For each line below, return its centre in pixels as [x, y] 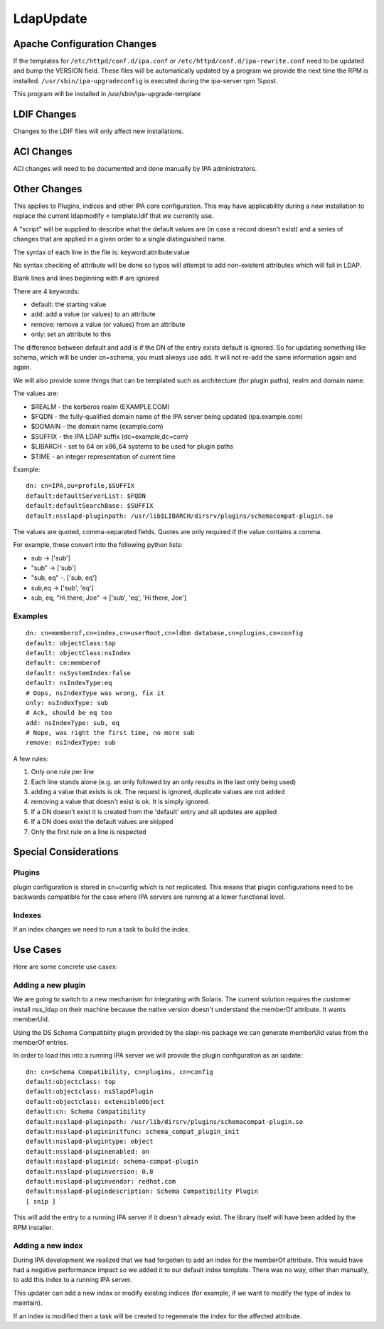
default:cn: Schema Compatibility [86, 1112]
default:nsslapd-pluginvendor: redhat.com [101, 1181]
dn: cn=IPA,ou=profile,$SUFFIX [80, 486]
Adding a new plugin [49, 985]
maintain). [28, 1303]
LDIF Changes [45, 114]
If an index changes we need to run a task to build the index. [101, 929]
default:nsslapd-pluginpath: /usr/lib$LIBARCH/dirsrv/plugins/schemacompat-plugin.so [180, 516]
